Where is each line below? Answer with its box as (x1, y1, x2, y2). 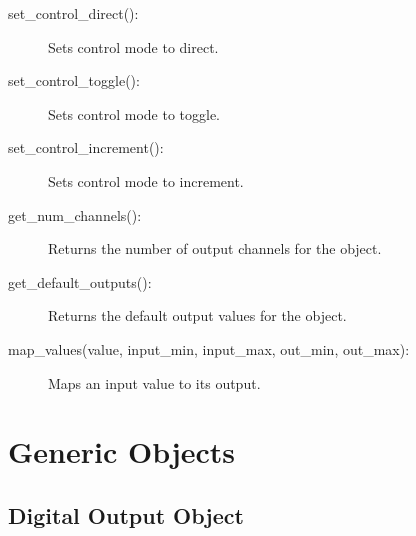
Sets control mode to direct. (48, 36, 219, 57)
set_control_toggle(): (8, 70, 140, 91)
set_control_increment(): (8, 137, 164, 158)
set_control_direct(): (8, 3, 139, 23)
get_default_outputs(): (8, 271, 152, 292)
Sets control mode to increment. (48, 170, 244, 191)
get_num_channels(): (8, 204, 142, 225)
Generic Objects (8, 431, 236, 472)
